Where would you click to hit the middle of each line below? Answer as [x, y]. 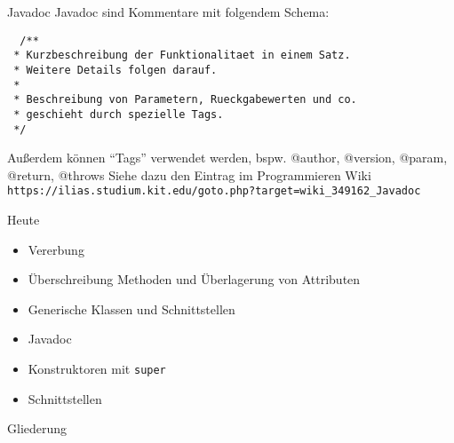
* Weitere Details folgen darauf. [115, 70]
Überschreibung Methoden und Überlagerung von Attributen [194, 279]
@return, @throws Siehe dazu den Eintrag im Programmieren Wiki [189, 174]
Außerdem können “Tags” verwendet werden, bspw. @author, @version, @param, [227, 158]
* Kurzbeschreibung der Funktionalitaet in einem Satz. [182, 55]
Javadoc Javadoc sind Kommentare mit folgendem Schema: [168, 12]
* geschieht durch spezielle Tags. [119, 114]
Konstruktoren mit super [97, 368]
